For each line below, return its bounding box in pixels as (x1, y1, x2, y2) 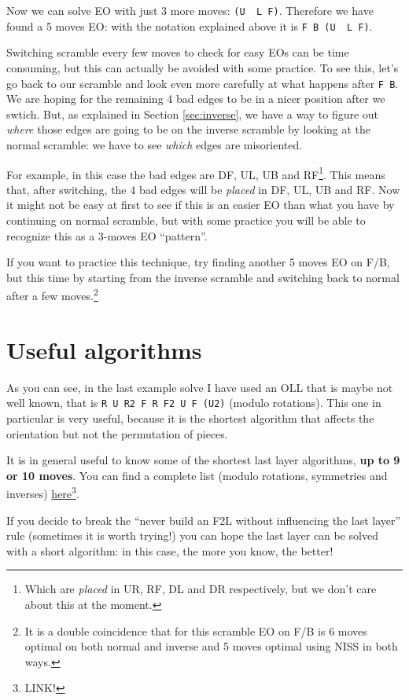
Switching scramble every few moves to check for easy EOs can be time (6, 44, 349, 60)
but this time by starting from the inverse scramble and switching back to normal (6, 269, 400, 285)
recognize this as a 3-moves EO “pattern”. (6, 227, 208, 244)
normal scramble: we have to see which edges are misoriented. (6, 136, 303, 152)
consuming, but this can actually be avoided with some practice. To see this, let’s (6, 59, 399, 75)
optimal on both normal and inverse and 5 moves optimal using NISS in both (24, 638, 398, 654)
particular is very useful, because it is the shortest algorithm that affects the (6, 409, 374, 426)
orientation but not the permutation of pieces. (6, 425, 228, 442)
